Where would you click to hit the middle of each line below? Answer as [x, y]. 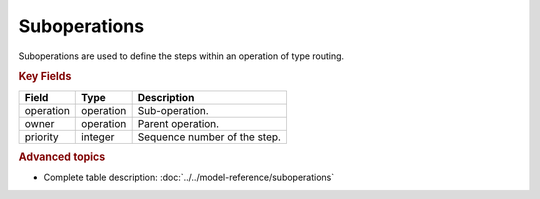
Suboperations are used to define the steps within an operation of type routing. [181, 56]
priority [41, 137]
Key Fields [45, 77]
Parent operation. [178, 123]
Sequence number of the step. [209, 137]
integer [98, 137]
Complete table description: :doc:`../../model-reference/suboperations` [189, 177]
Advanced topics [62, 157]
